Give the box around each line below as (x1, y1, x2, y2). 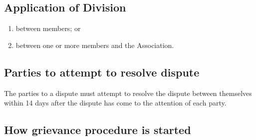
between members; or (15, 23, 81, 33)
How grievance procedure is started (4, 122, 191, 137)
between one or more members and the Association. (15, 39, 174, 50)
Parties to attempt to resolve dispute (4, 64, 200, 79)
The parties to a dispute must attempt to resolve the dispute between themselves (4, 87, 252, 98)
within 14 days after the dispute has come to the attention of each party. (4, 97, 227, 108)
